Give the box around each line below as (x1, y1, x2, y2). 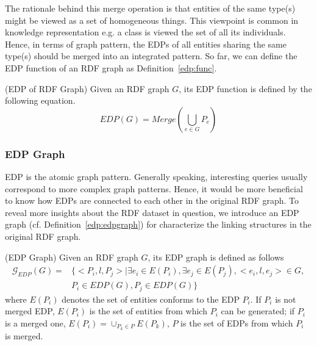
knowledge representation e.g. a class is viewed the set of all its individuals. (5, 26, 286, 38)
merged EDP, (5, 305, 55, 317)
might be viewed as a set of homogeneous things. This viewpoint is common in (5, 13, 299, 26)
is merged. (5, 329, 43, 342)
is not (275, 292, 296, 305)
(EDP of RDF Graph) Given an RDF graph (5, 82, 169, 95)
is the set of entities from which (89, 305, 207, 317)
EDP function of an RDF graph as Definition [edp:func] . (5, 61, 217, 74)
